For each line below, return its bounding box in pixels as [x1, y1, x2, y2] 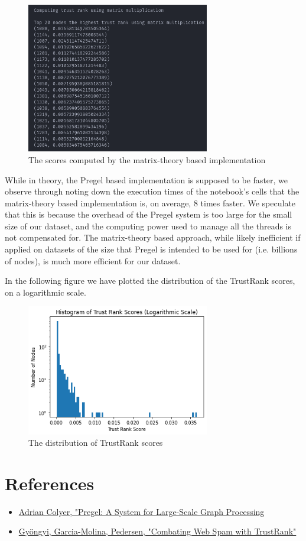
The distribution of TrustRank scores [28, 436, 163, 449]
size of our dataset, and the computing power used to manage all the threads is [5, 219, 292, 232]
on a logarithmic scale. [5, 286, 86, 298]
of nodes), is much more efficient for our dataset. [5, 254, 181, 267]
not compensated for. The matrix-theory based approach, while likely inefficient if [5, 231, 301, 244]
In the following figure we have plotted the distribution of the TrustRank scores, [5, 274, 295, 287]
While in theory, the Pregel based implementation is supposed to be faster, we [5, 173, 288, 186]
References [5, 471, 95, 495]
